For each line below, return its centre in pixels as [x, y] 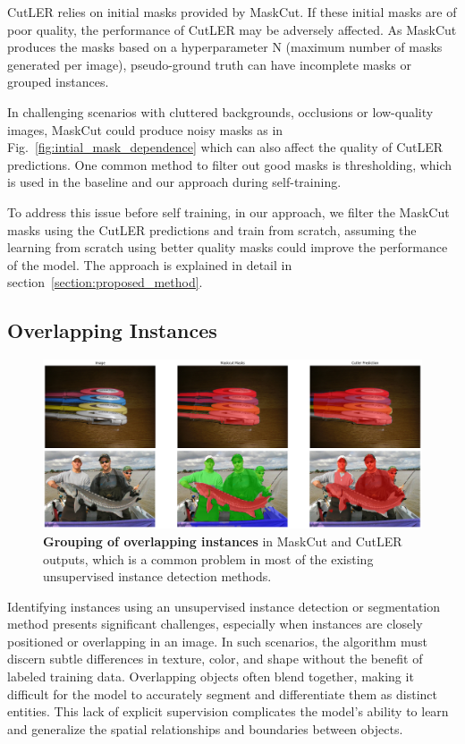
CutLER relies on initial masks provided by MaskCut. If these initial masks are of [232, 12]
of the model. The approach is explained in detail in [150, 264]
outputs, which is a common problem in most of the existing [208, 558]
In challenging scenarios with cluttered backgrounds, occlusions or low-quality [220, 111]
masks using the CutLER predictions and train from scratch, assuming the [212, 229]
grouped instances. [58, 82]
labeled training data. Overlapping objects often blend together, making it [211, 676]
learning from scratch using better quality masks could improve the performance [228, 247]
